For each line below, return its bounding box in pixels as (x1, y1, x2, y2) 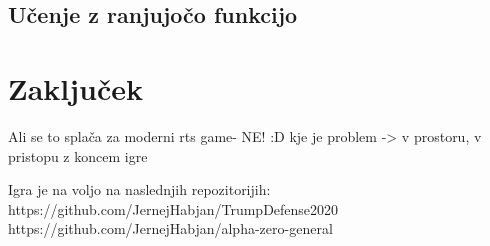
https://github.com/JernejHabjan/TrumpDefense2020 (8, 198, 339, 219)
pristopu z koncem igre (8, 145, 148, 166)
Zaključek (8, 67, 144, 108)
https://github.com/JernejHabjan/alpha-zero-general (8, 218, 333, 239)
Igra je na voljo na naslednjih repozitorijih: (8, 179, 271, 200)
